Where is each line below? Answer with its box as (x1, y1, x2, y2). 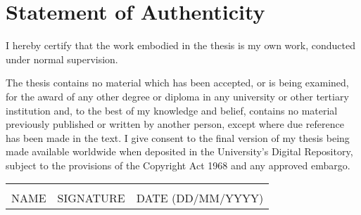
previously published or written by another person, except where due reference (6, 117, 344, 131)
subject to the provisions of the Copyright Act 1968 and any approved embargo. (6, 157, 350, 172)
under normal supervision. (6, 51, 118, 66)
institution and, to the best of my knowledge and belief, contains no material (6, 103, 338, 117)
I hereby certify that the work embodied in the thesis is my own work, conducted (6, 38, 355, 53)
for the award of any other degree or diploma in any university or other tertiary (6, 89, 349, 103)
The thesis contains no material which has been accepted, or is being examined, (6, 75, 349, 90)
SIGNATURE (57, 190, 125, 207)
